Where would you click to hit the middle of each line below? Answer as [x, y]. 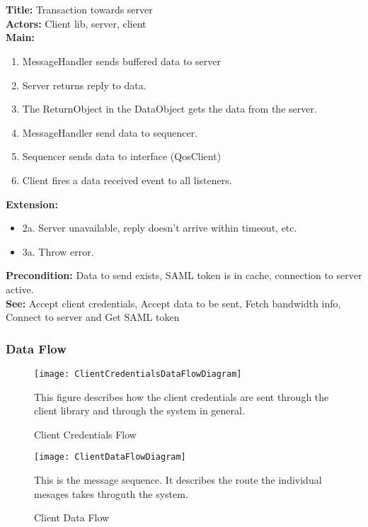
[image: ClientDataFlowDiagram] [110, 457]
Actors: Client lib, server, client [76, 23]
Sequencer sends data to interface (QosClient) [122, 156]
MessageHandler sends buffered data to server [121, 61]
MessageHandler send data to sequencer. [110, 132]
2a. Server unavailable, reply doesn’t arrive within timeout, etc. [160, 228]
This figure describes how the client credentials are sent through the [182, 396]
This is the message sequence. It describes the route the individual [178, 480]
